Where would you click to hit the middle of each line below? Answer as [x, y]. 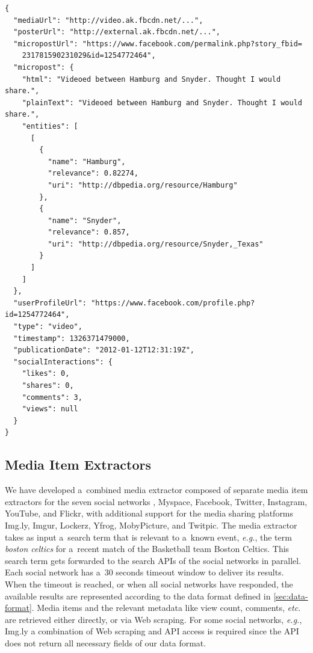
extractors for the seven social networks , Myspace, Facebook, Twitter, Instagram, [156, 501]
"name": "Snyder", [85, 220]
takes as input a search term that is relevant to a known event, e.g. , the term [148, 537]
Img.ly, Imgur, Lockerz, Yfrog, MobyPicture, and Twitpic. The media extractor [151, 525]
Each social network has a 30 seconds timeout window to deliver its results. [144, 572]
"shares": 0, [48, 385]
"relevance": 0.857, [89, 232]
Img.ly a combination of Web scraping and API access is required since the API [152, 631]
